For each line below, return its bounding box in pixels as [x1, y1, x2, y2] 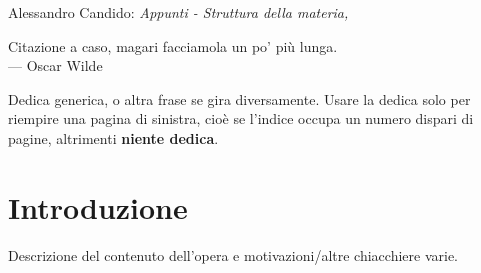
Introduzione [8, 186, 188, 227]
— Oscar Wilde [8, 55, 103, 76]
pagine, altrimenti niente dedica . [8, 127, 219, 148]
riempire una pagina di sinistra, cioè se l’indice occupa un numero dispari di [8, 108, 474, 129]
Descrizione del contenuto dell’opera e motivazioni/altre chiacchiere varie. [8, 244, 458, 265]
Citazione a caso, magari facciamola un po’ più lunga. [8, 35, 338, 56]
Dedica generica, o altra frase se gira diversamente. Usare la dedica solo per [8, 88, 471, 109]
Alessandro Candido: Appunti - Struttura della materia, [8, 2, 349, 22]
